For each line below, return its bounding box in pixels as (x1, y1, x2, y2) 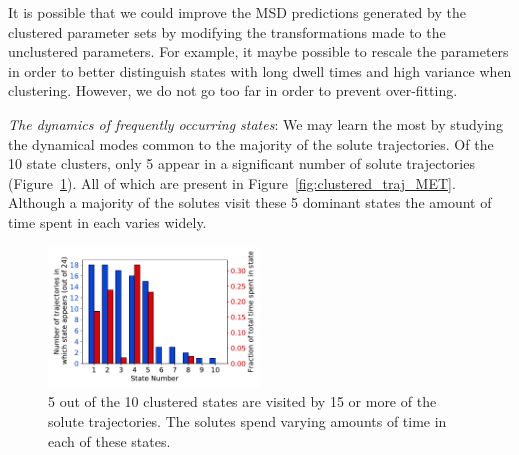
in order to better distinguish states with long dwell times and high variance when (8, 60, 512, 81)
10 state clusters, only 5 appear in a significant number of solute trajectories (8, 153, 475, 174)
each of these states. (48, 430, 171, 451)
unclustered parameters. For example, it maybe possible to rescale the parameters (8, 41, 509, 62)
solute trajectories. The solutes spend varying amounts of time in (48, 411, 447, 432)
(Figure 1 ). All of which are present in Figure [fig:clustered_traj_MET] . (8, 172, 456, 193)
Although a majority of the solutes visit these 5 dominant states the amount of (8, 192, 492, 213)
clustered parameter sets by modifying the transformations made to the (8, 21, 446, 42)
